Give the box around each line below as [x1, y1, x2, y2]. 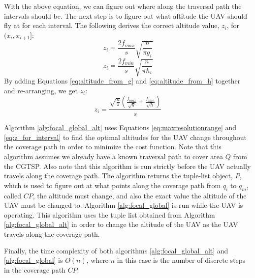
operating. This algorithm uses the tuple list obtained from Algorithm [4, 209, 215, 220]
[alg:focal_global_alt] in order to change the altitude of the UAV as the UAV [4, 219, 238, 229]
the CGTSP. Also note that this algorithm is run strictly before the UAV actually [4, 161, 251, 171]
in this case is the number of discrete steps [117, 255, 246, 265]
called [4, 190, 21, 200]
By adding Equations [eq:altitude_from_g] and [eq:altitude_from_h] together [4, 76, 241, 86]
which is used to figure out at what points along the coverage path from [4, 180, 221, 190]
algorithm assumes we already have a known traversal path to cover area [4, 151, 223, 162]
